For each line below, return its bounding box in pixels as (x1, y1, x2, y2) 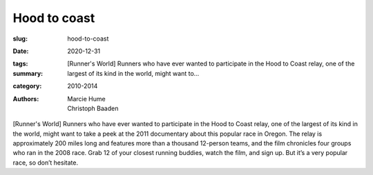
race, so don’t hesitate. (12, 158, 79, 167)
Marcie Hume (67, 94, 106, 103)
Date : (12, 47, 29, 55)
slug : (12, 34, 28, 43)
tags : (12, 59, 28, 68)
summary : (12, 69, 44, 77)
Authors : (12, 94, 39, 103)
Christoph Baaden (67, 104, 119, 112)
